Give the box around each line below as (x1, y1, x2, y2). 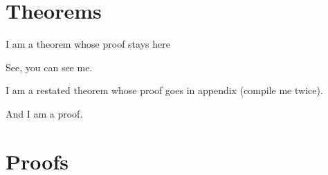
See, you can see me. (6, 59, 93, 74)
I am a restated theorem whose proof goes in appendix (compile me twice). (6, 83, 323, 98)
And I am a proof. (6, 106, 83, 120)
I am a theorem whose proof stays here (6, 37, 170, 51)
